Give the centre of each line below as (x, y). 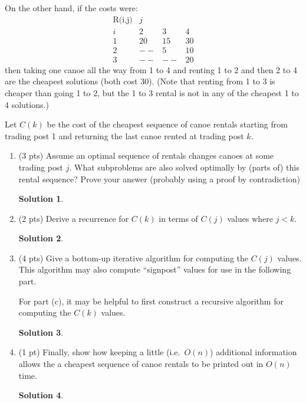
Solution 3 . (41, 332)
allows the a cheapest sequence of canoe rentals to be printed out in (141, 364)
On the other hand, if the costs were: (71, 8)
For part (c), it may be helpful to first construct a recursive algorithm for (151, 301)
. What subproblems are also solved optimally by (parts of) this (184, 167)
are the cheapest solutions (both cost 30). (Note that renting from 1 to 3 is (140, 81)
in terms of (178, 218)
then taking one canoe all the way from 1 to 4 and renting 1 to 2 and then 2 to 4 (151, 69)
